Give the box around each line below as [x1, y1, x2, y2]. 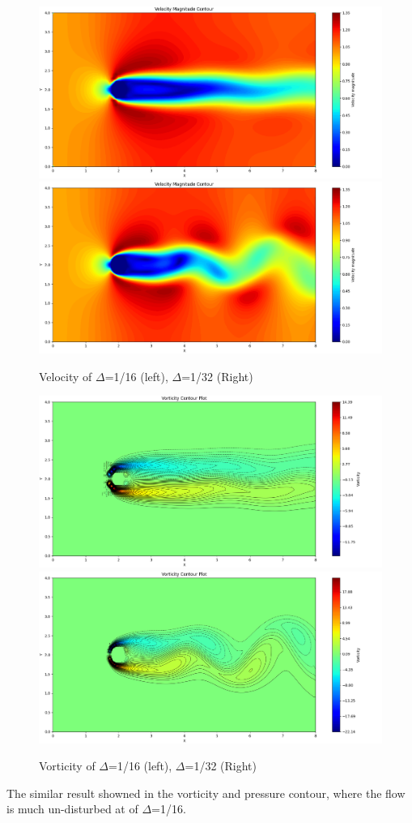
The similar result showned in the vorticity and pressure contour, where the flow [6, 784, 406, 801]
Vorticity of [39, 757, 96, 774]
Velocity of [39, 367, 92, 384]
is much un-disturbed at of [6, 800, 138, 817]
